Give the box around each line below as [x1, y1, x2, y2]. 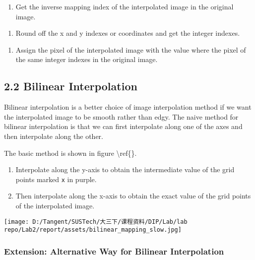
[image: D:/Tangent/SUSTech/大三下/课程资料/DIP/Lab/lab [4, 218, 188, 225]
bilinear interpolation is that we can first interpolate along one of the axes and [4, 121, 243, 131]
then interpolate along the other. [4, 130, 103, 141]
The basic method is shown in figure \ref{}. [4, 147, 137, 158]
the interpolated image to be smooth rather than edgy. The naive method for [4, 111, 239, 122]
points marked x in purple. [15, 174, 97, 184]
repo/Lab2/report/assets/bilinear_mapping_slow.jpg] [4, 226, 182, 234]
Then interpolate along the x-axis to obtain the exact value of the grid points [15, 191, 251, 201]
